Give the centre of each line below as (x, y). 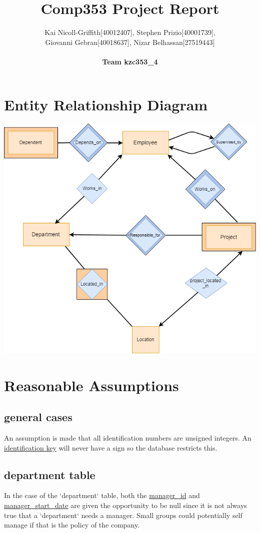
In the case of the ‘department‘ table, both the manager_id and (102, 495)
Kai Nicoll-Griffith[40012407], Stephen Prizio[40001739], (130, 32)
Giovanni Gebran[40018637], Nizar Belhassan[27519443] (130, 42)
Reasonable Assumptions (91, 385)
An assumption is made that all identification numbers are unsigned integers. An (128, 438)
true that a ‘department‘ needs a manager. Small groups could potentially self (123, 515)
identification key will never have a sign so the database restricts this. (111, 447)
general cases (38, 417)
